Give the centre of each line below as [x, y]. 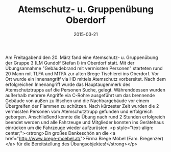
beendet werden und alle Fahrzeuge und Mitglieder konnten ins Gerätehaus [85, 122]
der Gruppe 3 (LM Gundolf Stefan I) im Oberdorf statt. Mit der [70, 63]
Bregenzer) [152, 138]
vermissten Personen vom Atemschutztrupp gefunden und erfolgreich [79, 111]
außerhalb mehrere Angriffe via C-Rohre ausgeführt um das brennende [80, 95]
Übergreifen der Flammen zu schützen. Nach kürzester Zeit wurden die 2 [82, 106]
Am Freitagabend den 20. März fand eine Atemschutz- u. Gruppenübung [82, 57]
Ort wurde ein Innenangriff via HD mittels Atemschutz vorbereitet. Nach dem [86, 79]
